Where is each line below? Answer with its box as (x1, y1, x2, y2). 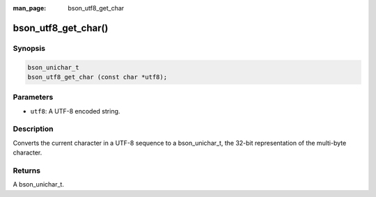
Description (13, 124, 54, 134)
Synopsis (13, 43, 45, 53)
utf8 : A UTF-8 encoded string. (30, 107, 120, 115)
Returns (13, 166, 41, 175)
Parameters (13, 93, 54, 102)
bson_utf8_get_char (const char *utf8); (27, 73, 167, 81)
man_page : (13, 4, 47, 12)
